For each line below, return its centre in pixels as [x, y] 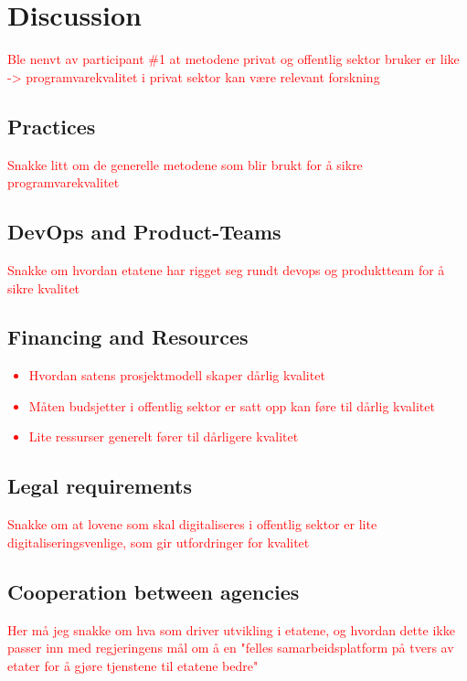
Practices [52, 126]
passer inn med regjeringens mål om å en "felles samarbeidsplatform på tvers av [231, 648]
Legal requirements [100, 486]
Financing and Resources [128, 337]
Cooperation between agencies [154, 591]
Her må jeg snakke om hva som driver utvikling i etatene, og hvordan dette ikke [231, 629]
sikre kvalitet [44, 287]
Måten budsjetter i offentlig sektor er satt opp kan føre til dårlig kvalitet [232, 405]
